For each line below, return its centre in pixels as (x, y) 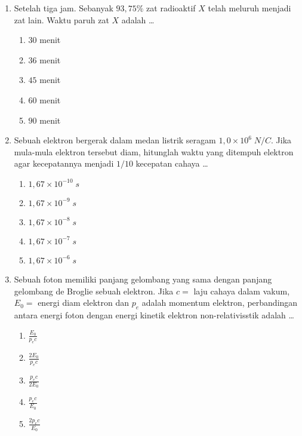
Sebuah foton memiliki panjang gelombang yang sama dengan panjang (143, 279)
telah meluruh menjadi (249, 8)
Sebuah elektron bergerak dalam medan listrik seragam (115, 140)
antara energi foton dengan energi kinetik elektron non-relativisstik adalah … (154, 314)
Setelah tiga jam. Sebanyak (64, 8)
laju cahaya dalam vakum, (242, 291)
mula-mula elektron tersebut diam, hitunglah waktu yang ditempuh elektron (154, 151)
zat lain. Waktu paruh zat (61, 19)
